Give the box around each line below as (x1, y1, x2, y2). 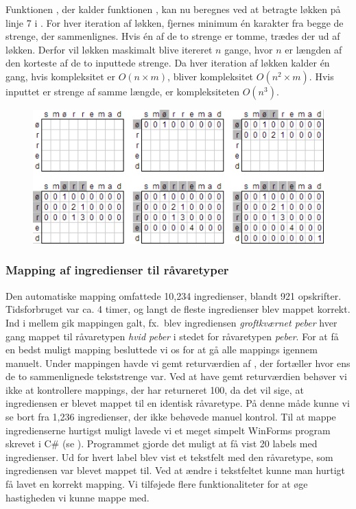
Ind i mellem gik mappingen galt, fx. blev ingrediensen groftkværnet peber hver (5, 315, 337, 329)
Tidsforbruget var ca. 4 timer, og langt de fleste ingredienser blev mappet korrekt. (5, 302, 351, 316)
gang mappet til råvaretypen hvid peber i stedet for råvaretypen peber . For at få (5, 329, 339, 343)
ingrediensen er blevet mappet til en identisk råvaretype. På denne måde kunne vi (5, 396, 350, 410)
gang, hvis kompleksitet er (5, 69, 116, 83)
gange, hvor (224, 42, 273, 56)
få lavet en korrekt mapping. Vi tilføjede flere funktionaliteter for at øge (5, 477, 308, 491)
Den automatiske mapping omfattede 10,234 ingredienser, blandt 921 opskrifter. (5, 288, 342, 303)
